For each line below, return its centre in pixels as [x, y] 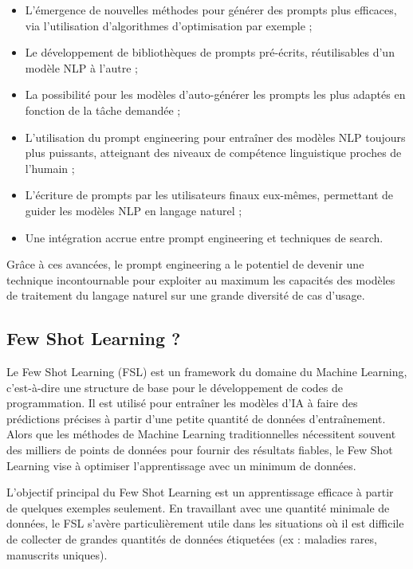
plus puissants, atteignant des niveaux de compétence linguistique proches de [213, 153]
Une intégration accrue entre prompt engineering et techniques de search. [204, 237]
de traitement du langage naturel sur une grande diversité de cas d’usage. [186, 295]
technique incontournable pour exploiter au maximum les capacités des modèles [201, 279]
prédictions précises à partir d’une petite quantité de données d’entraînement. [196, 418]
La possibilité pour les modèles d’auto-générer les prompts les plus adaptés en [215, 94]
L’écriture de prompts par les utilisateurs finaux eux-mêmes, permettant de [209, 195]
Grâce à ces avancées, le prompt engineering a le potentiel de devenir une [185, 264]
